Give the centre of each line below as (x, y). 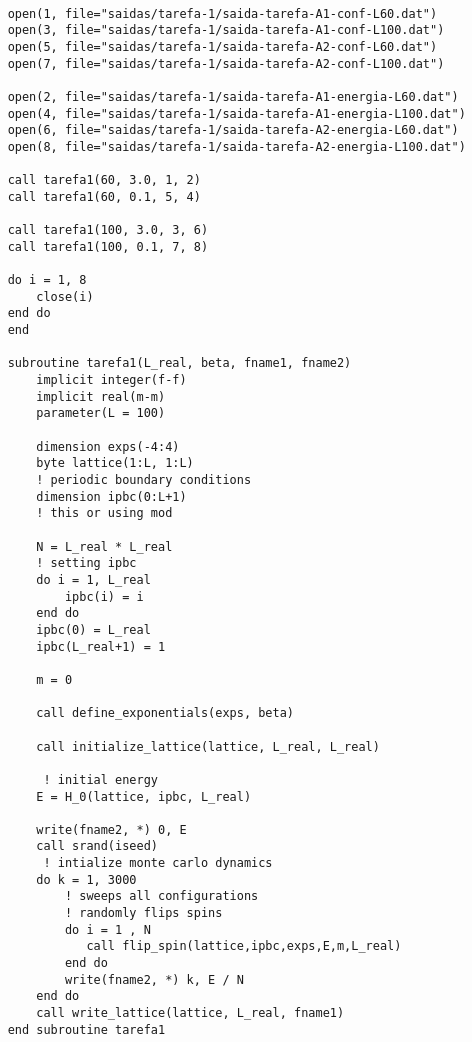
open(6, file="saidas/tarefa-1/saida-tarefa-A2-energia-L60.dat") (233, 130)
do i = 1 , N (107, 929)
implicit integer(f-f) (111, 380)
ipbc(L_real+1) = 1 (101, 646)
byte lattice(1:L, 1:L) (115, 463)
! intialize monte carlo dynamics (158, 863)
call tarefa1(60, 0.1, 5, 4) (104, 196)
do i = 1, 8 (47, 280)
